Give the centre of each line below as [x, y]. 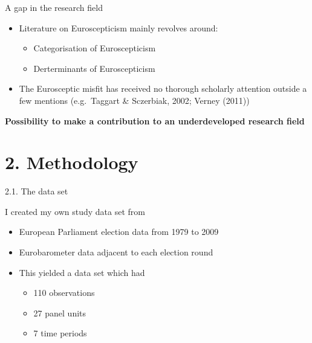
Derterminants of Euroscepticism [94, 68]
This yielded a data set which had [82, 272]
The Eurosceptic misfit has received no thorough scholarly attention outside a [163, 88]
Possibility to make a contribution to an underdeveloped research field [155, 120]
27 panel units [60, 313]
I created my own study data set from [75, 211]
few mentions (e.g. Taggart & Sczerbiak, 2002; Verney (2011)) [134, 100]
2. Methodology [72, 162]
